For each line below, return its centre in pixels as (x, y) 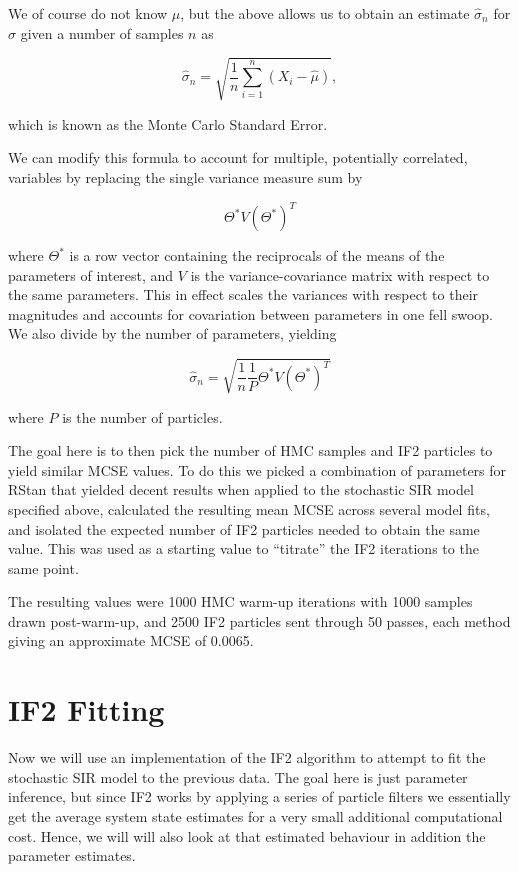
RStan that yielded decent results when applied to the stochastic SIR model (241, 489)
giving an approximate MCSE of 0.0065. (131, 640)
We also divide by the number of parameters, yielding (172, 333)
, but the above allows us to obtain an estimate (325, 13)
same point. (43, 567)
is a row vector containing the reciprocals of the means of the (257, 255)
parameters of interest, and (91, 274)
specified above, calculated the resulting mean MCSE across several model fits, (249, 508)
